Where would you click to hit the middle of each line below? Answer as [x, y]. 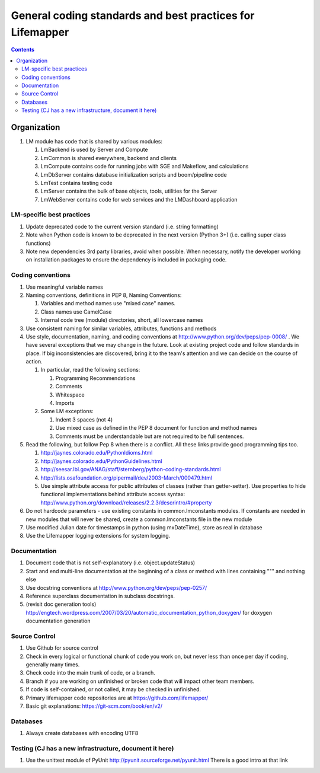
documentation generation [58, 621]
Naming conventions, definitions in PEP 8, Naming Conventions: [104, 295]
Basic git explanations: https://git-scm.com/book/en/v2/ [94, 706]
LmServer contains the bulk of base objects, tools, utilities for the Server [129, 191]
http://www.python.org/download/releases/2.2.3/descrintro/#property [126, 502]
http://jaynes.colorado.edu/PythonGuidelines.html [101, 461]
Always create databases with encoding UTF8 [82, 733]
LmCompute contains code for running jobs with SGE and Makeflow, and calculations [145, 167]
